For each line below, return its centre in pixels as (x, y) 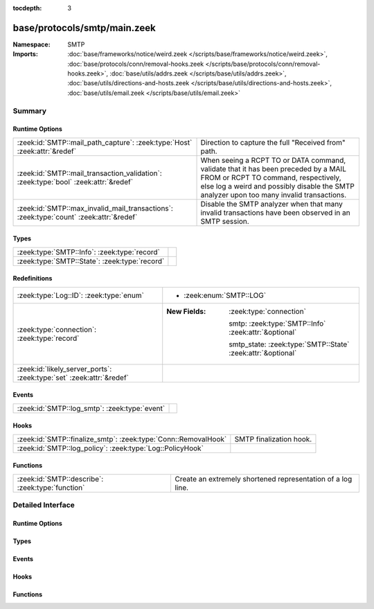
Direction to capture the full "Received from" (273, 142)
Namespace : (32, 44)
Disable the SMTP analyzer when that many (271, 204)
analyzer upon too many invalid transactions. (274, 195)
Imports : (25, 54)
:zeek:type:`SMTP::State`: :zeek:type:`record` (91, 261)
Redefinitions (33, 279)
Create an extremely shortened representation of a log (263, 479)
